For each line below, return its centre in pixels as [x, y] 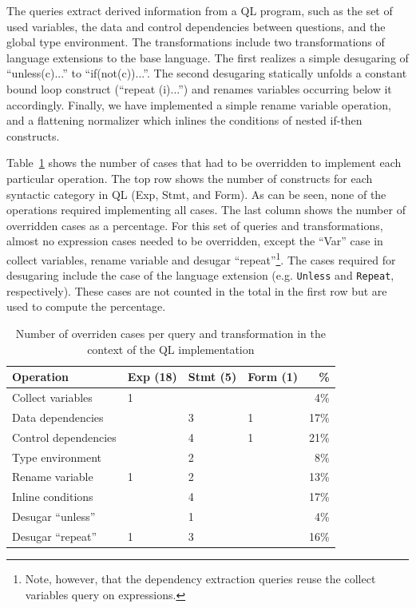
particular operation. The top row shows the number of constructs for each [190, 178]
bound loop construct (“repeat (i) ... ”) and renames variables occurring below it [199, 88]
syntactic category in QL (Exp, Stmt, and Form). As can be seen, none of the [196, 194]
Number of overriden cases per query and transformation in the [170, 333]
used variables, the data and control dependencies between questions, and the [196, 26]
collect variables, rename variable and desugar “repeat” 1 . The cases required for [201, 258]
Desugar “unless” [54, 517]
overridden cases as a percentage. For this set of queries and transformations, [195, 225]
